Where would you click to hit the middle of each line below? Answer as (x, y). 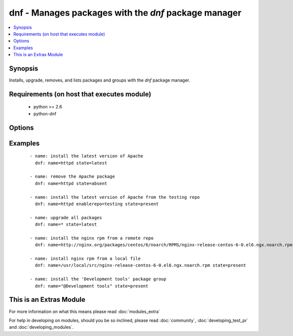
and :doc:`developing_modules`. (41, 327)
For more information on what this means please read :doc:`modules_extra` (85, 311)
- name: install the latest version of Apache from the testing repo (115, 197)
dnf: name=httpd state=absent (71, 183)
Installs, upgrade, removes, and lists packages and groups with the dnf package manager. (100, 80)
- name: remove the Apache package (73, 177)
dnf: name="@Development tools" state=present (92, 286)
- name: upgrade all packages (66, 218)
